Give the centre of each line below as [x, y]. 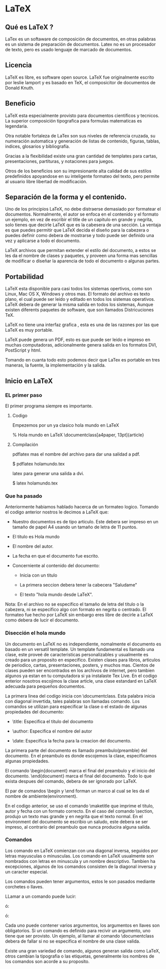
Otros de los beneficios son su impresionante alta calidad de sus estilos [78, 171]
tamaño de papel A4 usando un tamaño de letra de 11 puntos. [75, 527]
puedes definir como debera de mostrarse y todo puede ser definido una [80, 236]
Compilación [25, 444]
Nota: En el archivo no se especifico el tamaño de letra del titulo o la [75, 604]
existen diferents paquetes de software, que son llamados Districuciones [80, 310]
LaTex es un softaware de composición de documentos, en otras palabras [81, 39]
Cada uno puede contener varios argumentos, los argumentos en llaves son [83, 925]
